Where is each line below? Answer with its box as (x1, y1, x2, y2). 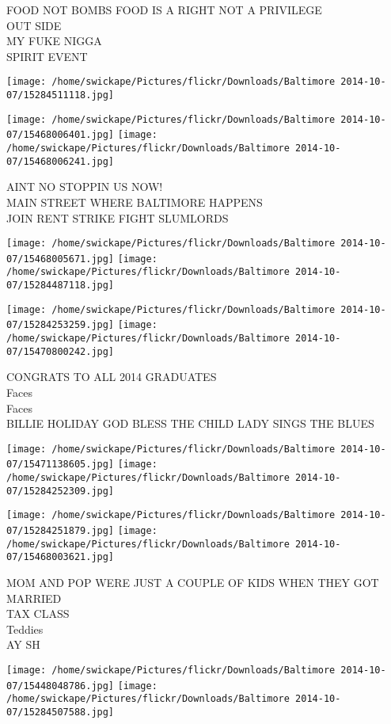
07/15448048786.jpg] (6, 680, 115, 692)
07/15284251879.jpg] (6, 525, 115, 536)
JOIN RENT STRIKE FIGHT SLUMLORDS (6, 209, 229, 226)
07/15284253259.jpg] (6, 319, 115, 331)
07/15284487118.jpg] (6, 280, 115, 292)
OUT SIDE (6, 17, 62, 33)
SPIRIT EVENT (6, 48, 88, 64)
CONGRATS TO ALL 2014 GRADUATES (6, 368, 217, 385)
